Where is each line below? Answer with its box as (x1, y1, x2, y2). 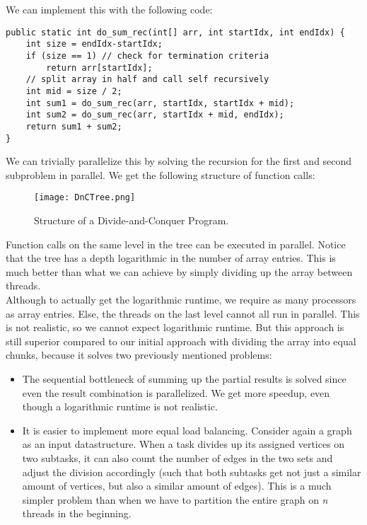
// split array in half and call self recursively (25, 74, 269, 85)
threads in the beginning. (22, 506, 132, 521)
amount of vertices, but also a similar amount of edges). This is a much (22, 478, 332, 493)
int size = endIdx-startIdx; (25, 39, 163, 50)
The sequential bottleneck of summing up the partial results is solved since (22, 371, 346, 386)
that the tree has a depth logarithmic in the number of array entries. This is (6, 250, 336, 265)
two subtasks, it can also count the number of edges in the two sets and (22, 450, 333, 465)
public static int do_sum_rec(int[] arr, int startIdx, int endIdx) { (6, 27, 345, 37)
